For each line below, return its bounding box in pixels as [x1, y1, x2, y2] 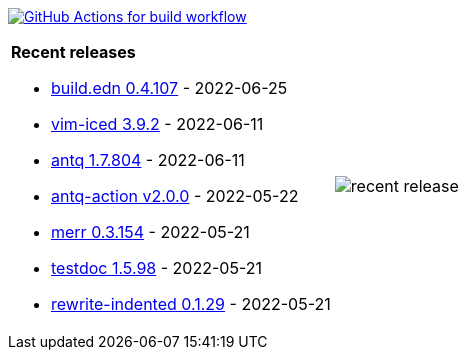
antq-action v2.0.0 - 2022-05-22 [51, 186, 299, 206]
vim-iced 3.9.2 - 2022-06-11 [51, 114, 264, 134]
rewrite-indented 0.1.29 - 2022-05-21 [51, 294, 331, 314]
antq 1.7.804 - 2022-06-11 [51, 150, 245, 170]
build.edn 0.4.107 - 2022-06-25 [51, 78, 288, 98]
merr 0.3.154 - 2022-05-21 [51, 222, 250, 242]
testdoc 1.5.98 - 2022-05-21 [51, 258, 262, 278]
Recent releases [11, 42, 136, 62]
